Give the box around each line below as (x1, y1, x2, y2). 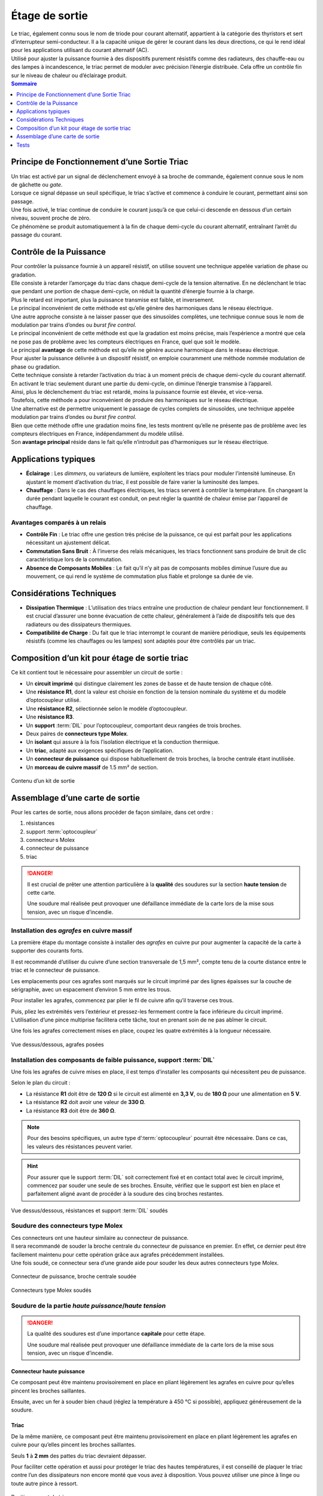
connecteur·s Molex (26, 837, 75, 844)
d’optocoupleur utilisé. (26, 697, 81, 704)
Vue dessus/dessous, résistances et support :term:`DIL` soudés (11, 1206, 168, 1214)
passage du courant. (11, 231, 62, 239)
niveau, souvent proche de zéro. (11, 214, 91, 221)
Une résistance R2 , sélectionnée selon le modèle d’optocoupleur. (26, 705, 188, 712)
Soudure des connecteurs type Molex (11, 1221, 123, 1230)
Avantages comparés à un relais (11, 518, 106, 527)
